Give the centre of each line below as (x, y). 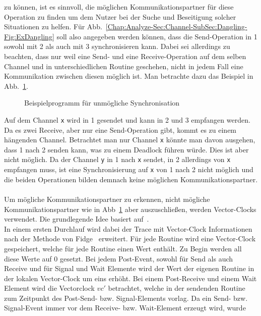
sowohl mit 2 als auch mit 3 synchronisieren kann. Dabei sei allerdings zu (117, 46)
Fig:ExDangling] (29, 36)
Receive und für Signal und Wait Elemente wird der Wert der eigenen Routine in (129, 268)
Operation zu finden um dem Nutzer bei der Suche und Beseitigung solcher (120, 16)
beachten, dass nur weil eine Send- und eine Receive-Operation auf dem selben (125, 56)
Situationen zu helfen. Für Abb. (53, 27)
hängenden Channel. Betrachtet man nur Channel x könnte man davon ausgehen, (130, 140)
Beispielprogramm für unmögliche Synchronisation (102, 103)
